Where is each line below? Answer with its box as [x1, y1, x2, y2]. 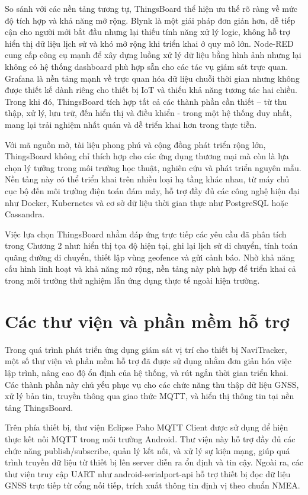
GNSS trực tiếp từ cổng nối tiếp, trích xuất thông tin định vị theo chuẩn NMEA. [5, 479, 300, 491]
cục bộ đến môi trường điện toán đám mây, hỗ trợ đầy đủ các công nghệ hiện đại [5, 184, 300, 197]
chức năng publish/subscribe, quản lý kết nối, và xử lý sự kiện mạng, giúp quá [5, 444, 290, 457]
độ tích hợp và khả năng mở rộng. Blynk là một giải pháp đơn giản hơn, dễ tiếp [5, 14, 296, 26]
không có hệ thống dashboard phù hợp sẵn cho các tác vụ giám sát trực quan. [5, 60, 288, 72]
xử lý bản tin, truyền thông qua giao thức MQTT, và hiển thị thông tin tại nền [5, 390, 294, 402]
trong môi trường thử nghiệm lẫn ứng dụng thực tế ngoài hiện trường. [5, 274, 260, 287]
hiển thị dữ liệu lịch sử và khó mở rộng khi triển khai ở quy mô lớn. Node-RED [5, 37, 294, 49]
